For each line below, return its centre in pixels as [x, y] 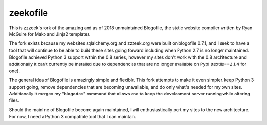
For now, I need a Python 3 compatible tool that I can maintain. [73, 117]
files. [14, 100]
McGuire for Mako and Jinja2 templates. [50, 34]
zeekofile [28, 13]
